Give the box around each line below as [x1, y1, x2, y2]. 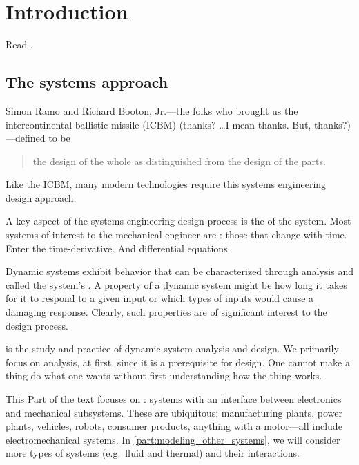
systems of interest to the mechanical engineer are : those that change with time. [6, 227, 347, 242]
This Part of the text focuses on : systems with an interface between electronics [6, 392, 342, 406]
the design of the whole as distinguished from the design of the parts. [32, 153, 326, 168]
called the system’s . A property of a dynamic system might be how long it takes [6, 277, 347, 292]
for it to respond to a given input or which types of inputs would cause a [6, 291, 314, 305]
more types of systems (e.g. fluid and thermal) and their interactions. [6, 446, 300, 460]
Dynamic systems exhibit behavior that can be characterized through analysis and [6, 264, 353, 278]
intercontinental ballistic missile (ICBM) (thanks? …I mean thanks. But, [6, 117, 311, 131]
